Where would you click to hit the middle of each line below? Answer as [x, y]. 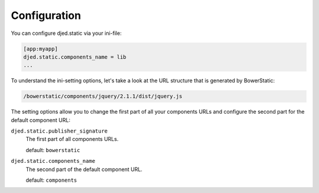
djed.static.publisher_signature [59, 131]
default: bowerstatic [53, 150]
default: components [51, 180]
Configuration [46, 15]
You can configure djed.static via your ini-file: [66, 33]
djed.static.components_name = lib [75, 57]
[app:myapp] [41, 49]
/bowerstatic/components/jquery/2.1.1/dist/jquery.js [103, 96]
